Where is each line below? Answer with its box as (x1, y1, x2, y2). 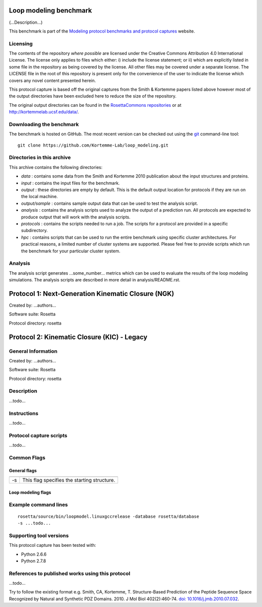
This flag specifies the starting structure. (22, 477, 115, 484)
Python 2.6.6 (21, 551, 47, 557)
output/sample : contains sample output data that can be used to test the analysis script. (21, 200, 198, 206)
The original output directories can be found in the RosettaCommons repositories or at (9, 102, 181, 108)
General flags (9, 467, 37, 473)
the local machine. (21, 194, 58, 199)
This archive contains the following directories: (9, 164, 103, 170)
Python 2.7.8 (21, 558, 46, 564)
